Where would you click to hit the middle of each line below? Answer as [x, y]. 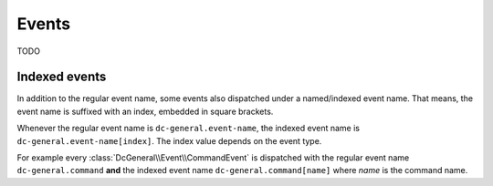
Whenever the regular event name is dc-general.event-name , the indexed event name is [189, 129]
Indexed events [62, 77]
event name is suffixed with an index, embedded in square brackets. [145, 111]
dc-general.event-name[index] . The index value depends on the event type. [169, 140]
